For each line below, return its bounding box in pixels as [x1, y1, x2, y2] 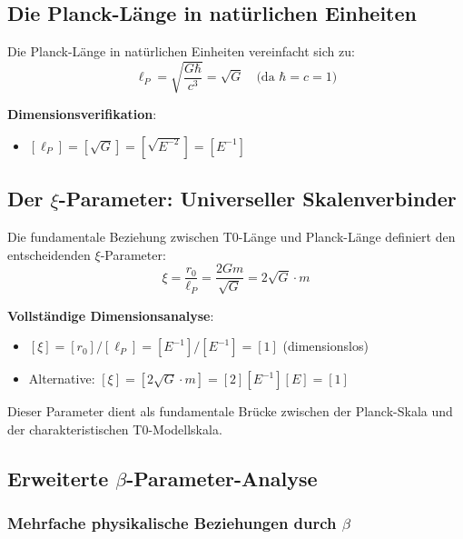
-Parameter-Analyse [126, 464, 318, 492]
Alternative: [28, 369, 95, 388]
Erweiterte [7, 464, 109, 492]
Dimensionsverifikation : [7, 105, 157, 124]
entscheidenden [7, 245, 91, 264]
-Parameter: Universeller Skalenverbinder [58, 185, 457, 213]
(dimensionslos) [282, 336, 369, 355]
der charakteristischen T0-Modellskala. [7, 419, 222, 438]
